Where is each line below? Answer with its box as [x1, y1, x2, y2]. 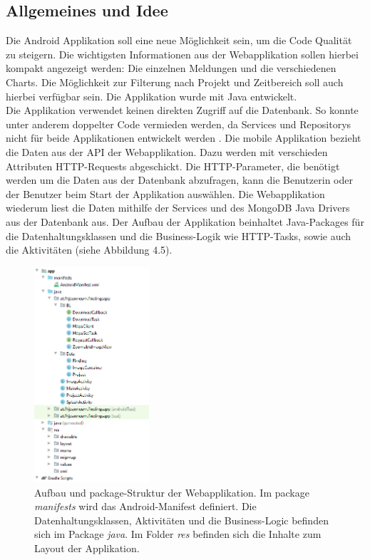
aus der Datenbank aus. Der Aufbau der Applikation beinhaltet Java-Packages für [6, 214, 364, 229]
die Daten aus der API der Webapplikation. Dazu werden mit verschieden [6, 144, 328, 159]
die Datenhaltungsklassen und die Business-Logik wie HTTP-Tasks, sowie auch [6, 228, 351, 243]
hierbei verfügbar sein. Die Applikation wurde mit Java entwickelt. [6, 88, 297, 103]
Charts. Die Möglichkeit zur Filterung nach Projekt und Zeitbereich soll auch [6, 74, 344, 89]
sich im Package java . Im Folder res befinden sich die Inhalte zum [34, 527, 322, 541]
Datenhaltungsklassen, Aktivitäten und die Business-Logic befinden [34, 512, 329, 527]
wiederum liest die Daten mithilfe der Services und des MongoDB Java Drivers [6, 200, 350, 215]
